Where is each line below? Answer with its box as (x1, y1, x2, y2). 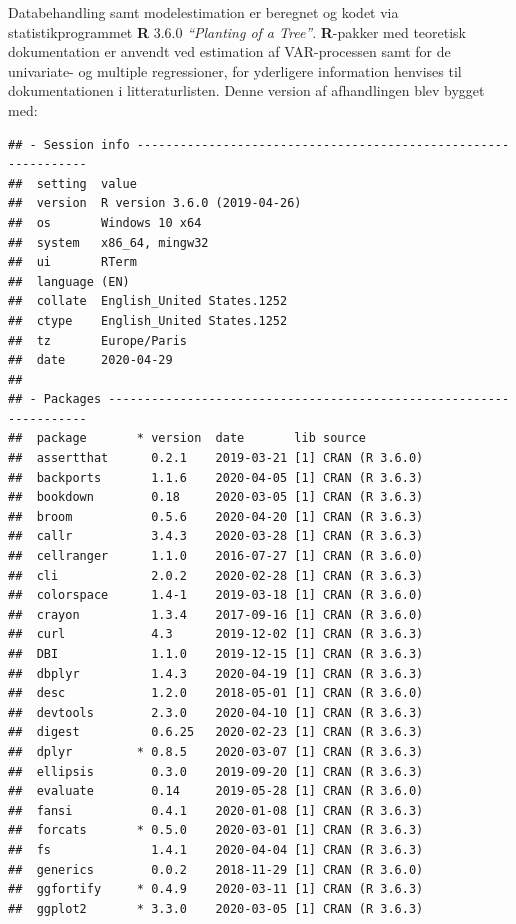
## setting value (8, 176, 137, 191)
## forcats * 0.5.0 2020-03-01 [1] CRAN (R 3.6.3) (8, 823, 424, 838)
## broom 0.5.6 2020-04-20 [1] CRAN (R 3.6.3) (8, 509, 424, 524)
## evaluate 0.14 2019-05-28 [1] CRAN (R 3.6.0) (8, 784, 424, 799)
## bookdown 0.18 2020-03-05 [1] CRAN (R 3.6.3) (8, 490, 424, 505)
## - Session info (8, 137, 130, 152)
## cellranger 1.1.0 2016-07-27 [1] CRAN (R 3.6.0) (8, 549, 424, 564)
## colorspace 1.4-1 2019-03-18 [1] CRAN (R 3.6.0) (8, 588, 424, 603)
